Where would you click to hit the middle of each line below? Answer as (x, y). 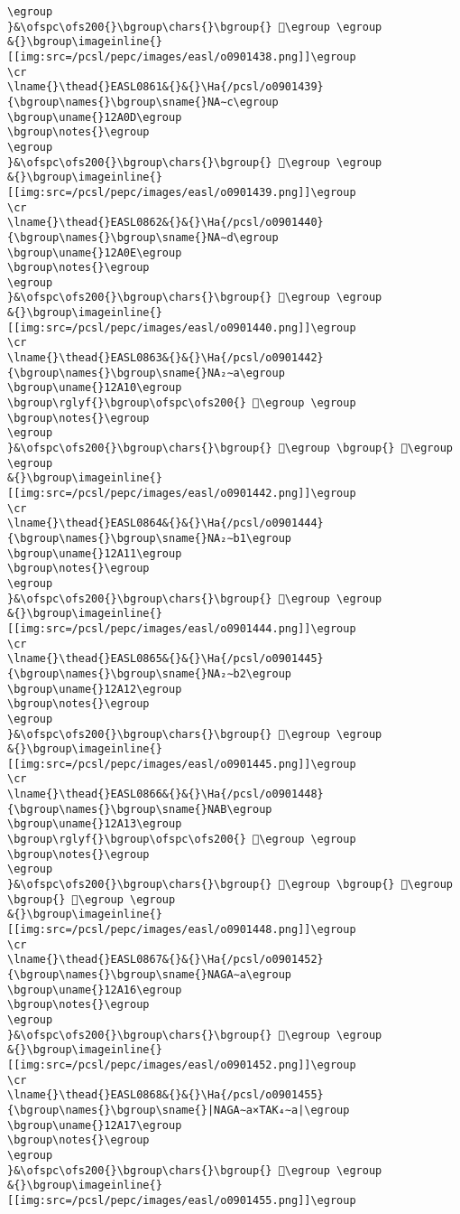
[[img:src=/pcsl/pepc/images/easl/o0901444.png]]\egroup (182, 628)
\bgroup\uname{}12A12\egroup (95, 689)
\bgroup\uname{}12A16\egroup (95, 990)
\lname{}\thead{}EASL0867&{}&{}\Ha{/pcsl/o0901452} (166, 960)
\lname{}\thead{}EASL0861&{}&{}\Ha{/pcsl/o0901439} (166, 87)
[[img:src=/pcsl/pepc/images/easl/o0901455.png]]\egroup (182, 1200)
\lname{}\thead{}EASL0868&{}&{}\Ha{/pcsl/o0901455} (166, 1095)
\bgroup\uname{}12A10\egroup (95, 388)
